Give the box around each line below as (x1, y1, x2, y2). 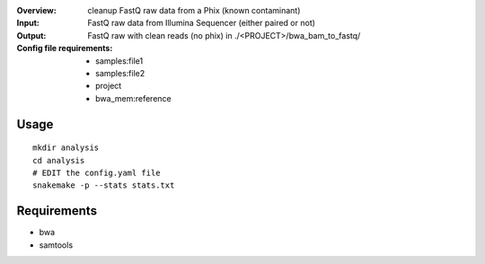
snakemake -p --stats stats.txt (32, 180, 175, 190)
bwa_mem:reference (95, 92, 172, 103)
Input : (16, 18, 40, 29)
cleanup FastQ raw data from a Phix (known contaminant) (87, 5, 301, 15)
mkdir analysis (32, 143, 100, 153)
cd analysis (32, 155, 85, 165)
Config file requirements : (16, 43, 113, 54)
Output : (16, 30, 47, 40)
